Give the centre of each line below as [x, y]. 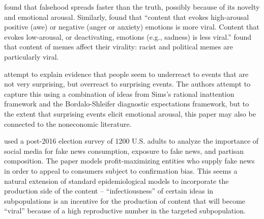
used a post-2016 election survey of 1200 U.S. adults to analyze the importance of [131, 141]
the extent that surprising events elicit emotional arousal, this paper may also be [130, 113]
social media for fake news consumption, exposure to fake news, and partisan [124, 150]
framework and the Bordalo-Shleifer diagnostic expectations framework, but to [127, 104]
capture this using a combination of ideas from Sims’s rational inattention [119, 93]
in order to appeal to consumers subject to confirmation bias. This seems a [121, 170]
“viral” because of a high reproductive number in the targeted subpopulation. [125, 211]
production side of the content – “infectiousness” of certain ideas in [109, 191]
